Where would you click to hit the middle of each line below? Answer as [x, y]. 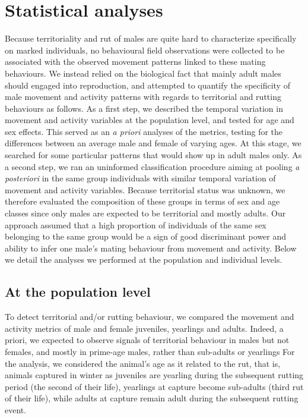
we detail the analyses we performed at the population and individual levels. [144, 260]
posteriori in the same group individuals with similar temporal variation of [140, 178]
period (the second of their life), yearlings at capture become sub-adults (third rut [154, 386]
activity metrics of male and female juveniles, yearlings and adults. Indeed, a [144, 328]
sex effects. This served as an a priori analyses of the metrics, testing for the [144, 131]
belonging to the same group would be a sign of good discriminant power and [146, 236]
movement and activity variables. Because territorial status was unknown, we [145, 189]
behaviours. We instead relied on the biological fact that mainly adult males [143, 73]
